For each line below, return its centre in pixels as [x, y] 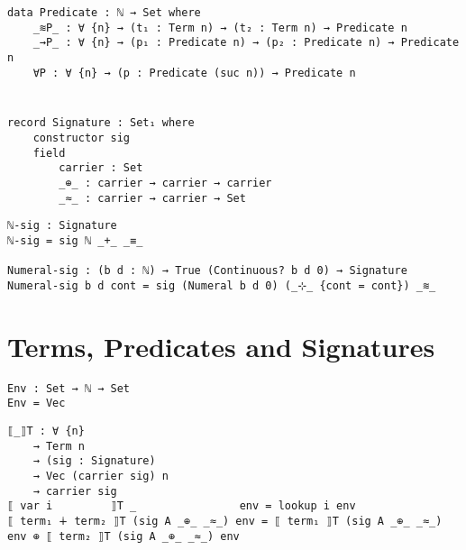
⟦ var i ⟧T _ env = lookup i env [182, 506]
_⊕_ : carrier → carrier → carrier [165, 183]
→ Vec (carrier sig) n [101, 477]
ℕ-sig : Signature [62, 226]
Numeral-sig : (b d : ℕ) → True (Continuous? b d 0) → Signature [207, 271]
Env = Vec [37, 403]
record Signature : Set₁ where [101, 123]
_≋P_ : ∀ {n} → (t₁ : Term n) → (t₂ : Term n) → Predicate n [220, 27]
